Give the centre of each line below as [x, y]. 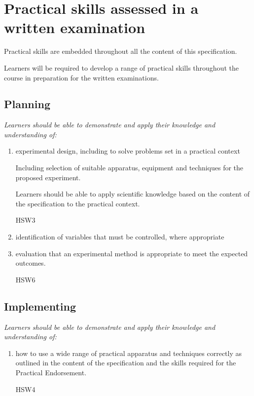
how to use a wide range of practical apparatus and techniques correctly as [129, 353]
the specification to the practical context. [78, 203]
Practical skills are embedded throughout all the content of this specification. [121, 51]
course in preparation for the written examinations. [81, 77]
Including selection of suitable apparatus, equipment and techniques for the [129, 168]
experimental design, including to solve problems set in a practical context [128, 151]
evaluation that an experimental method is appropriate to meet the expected [132, 253]
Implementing [40, 306]
